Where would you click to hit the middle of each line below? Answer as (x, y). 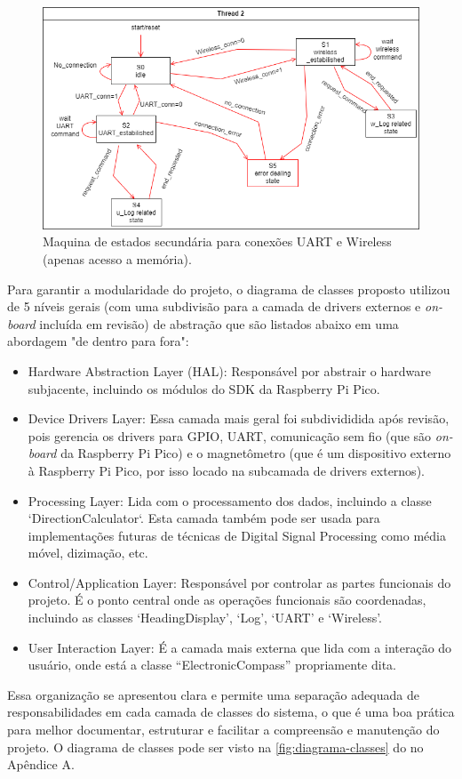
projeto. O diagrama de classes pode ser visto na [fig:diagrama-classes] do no (215, 747)
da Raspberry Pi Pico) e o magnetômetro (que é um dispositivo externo (256, 453)
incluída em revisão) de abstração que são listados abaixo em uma (219, 323)
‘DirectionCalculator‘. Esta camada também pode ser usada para (204, 518)
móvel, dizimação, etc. (88, 553)
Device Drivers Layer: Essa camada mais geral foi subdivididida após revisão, (239, 418)
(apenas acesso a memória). (117, 258)
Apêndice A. (41, 764)
